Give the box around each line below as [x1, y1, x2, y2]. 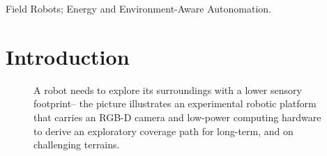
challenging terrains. [33, 137, 120, 152]
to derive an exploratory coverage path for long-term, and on [33, 123, 294, 138]
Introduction [6, 42, 130, 70]
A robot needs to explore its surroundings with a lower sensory [33, 82, 302, 97]
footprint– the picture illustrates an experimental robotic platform [33, 96, 317, 111]
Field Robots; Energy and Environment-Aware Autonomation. [6, 1, 271, 15]
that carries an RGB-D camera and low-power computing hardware [33, 109, 321, 124]
